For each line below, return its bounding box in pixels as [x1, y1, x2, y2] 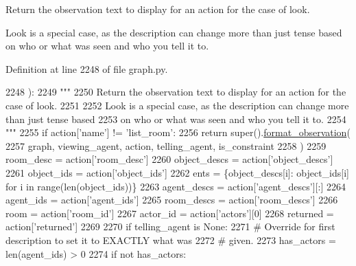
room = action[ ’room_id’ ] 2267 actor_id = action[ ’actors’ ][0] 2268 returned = [5, 206, 334, 220]
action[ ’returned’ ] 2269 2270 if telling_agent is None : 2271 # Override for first [5, 219, 335, 234]
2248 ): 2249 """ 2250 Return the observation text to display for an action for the [5, 85, 346, 99]
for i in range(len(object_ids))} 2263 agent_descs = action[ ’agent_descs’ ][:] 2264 [5, 179, 346, 193]
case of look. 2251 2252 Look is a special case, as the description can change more [5, 98, 349, 112]
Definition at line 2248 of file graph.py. [5, 61, 168, 76]
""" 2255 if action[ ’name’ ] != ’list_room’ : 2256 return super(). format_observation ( [5, 125, 351, 140]
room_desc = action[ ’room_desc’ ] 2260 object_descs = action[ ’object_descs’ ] [5, 152, 333, 166]
